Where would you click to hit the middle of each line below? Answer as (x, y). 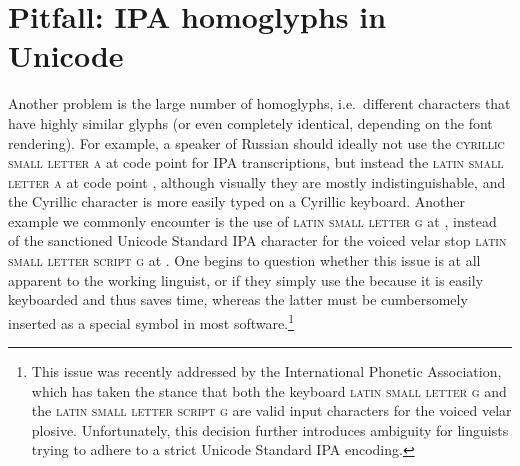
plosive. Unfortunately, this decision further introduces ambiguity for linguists (270, 429)
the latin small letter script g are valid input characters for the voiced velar (271, 410)
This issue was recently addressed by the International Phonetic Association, (266, 371)
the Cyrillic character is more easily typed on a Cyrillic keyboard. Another (236, 201)
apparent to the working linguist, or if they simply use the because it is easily (246, 279)
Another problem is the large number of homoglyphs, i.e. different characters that (259, 103)
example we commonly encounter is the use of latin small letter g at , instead (252, 220)
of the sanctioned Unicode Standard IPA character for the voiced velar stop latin (257, 240)
